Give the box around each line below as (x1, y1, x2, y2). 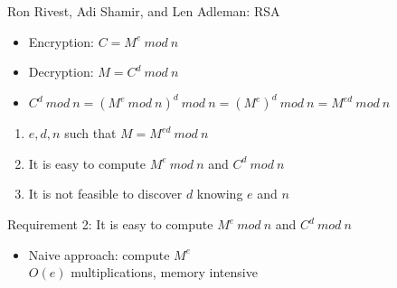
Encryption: (28, 32, 95, 51)
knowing (196, 184, 243, 203)
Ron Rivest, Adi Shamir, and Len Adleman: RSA (7, 2, 280, 20)
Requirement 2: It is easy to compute (7, 215, 213, 234)
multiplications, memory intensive (71, 263, 258, 282)
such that (64, 124, 117, 143)
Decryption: (28, 62, 94, 81)
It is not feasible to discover (28, 184, 183, 203)
